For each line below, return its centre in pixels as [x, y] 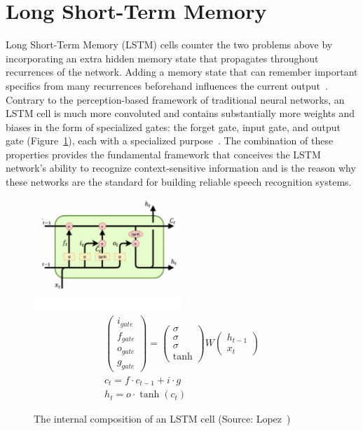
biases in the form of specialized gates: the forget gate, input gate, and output [173, 126]
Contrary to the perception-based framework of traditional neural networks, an [175, 99]
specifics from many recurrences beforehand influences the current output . [167, 85]
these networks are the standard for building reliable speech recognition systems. [179, 182]
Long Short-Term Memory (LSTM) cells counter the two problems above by [169, 45]
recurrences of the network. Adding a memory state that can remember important [182, 72]
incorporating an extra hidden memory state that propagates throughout [162, 58]
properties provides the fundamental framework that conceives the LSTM [163, 154]
